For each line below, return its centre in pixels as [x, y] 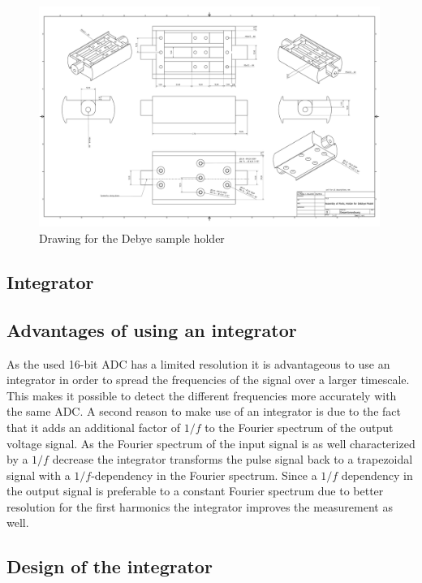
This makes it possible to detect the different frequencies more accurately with [202, 395]
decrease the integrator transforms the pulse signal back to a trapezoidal [233, 459]
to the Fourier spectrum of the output [299, 427]
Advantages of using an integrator [152, 329]
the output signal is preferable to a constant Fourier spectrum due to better [195, 491]
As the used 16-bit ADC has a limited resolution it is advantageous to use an [198, 363]
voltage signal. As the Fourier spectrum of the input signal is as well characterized [211, 443]
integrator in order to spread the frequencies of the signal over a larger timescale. [208, 380]
